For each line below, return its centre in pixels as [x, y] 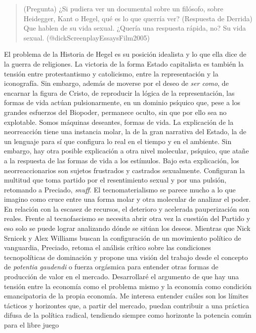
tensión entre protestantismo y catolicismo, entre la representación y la [111, 73]
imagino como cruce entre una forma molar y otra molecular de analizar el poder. [128, 199]
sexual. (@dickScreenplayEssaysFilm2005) [86, 37]
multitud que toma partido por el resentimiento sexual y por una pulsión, [115, 180]
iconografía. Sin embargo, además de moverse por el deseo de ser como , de [116, 83]
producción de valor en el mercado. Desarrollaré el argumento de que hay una [122, 277]
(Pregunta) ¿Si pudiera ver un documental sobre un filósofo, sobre [123, 8]
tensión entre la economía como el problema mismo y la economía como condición [128, 286]
